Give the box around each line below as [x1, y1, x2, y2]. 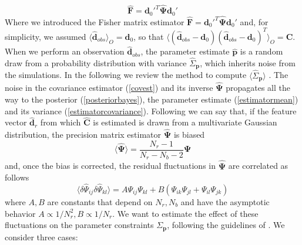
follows [5, 171, 29, 183]
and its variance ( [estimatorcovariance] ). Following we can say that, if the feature [5, 104, 297, 117]
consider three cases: [5, 230, 78, 243]
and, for [240, 15, 269, 28]
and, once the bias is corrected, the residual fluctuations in [5, 159, 216, 172]
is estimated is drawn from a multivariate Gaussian [93, 116, 277, 128]
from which [40, 116, 81, 128]
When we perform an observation [5, 45, 125, 57]
